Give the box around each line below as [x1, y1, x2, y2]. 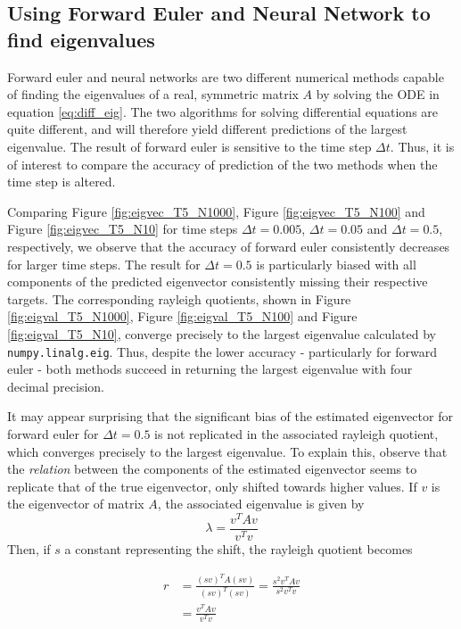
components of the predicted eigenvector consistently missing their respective [7, 272, 428, 291]
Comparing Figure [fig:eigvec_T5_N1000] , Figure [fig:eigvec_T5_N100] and [7, 202, 425, 220]
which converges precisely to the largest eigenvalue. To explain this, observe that [7, 442, 448, 460]
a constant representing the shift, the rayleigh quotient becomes [64, 540, 413, 559]
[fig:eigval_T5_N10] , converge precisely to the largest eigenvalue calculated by [7, 324, 436, 343]
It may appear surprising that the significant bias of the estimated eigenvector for [7, 407, 453, 426]
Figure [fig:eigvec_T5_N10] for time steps [7, 219, 238, 238]
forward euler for [7, 424, 99, 443]
